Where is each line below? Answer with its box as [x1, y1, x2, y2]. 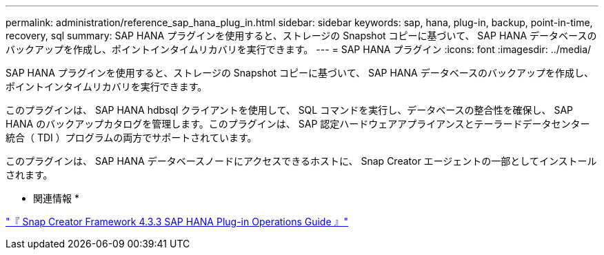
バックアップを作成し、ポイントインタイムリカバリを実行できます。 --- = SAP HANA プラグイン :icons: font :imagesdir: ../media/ [6, 43, 592, 55]
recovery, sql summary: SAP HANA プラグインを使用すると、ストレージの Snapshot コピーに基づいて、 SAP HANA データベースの [6, 30, 597, 41]
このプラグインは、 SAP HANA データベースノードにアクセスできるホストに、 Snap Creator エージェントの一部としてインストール [6, 155, 597, 167]
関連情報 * [33, 192, 79, 204]
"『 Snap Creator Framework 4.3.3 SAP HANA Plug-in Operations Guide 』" [6, 216, 349, 227]
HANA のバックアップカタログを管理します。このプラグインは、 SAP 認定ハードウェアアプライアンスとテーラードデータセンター [6, 118, 590, 130]
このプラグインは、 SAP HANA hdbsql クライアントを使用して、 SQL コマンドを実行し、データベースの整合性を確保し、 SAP [6, 104, 573, 116]
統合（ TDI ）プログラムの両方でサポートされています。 [6, 132, 257, 143]
